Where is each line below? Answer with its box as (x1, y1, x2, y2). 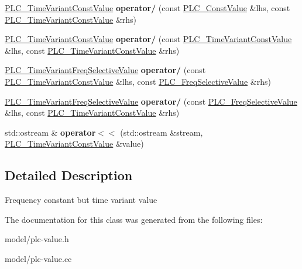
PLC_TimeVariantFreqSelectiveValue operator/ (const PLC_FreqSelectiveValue (5, 95, 297, 107)
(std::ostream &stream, (120, 126, 203, 138)
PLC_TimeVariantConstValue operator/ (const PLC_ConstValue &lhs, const (5, 2, 290, 13)
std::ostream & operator (5, 126, 96, 138)
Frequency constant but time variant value (5, 194, 157, 206)
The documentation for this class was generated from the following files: (5, 213, 263, 225)
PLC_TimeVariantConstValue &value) (5, 137, 144, 150)
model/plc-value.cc (5, 252, 72, 264)
